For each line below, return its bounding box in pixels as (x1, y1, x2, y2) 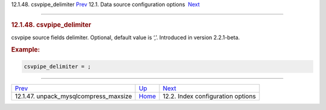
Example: (11, 46, 40, 54)
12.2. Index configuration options (162, 92, 256, 100)
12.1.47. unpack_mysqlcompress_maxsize (14, 92, 132, 100)
